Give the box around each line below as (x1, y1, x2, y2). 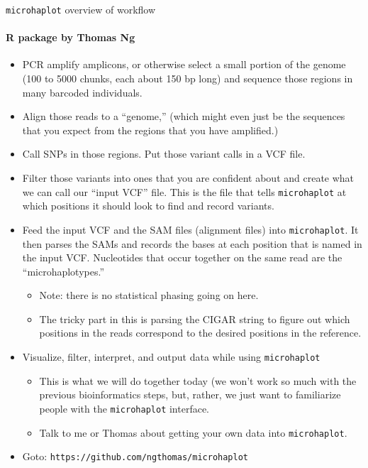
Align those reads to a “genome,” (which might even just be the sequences (22, 109, 345, 124)
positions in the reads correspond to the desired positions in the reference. (39, 325, 362, 340)
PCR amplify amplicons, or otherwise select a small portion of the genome (22, 57, 346, 72)
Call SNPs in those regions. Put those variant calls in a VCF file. (22, 146, 306, 161)
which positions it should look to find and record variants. (22, 198, 274, 213)
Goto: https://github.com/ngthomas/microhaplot (22, 449, 248, 464)
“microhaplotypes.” (22, 263, 105, 278)
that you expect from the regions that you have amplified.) (22, 122, 279, 137)
